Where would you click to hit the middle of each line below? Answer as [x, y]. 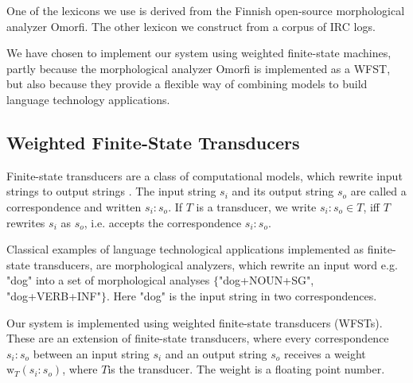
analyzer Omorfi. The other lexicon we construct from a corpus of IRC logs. [191, 26]
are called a [378, 191]
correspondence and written [74, 206]
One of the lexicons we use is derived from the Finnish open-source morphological [206, 10]
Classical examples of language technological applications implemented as [185, 249]
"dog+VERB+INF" [54, 295]
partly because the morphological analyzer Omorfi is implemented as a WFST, [199, 68]
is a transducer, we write [256, 206]
